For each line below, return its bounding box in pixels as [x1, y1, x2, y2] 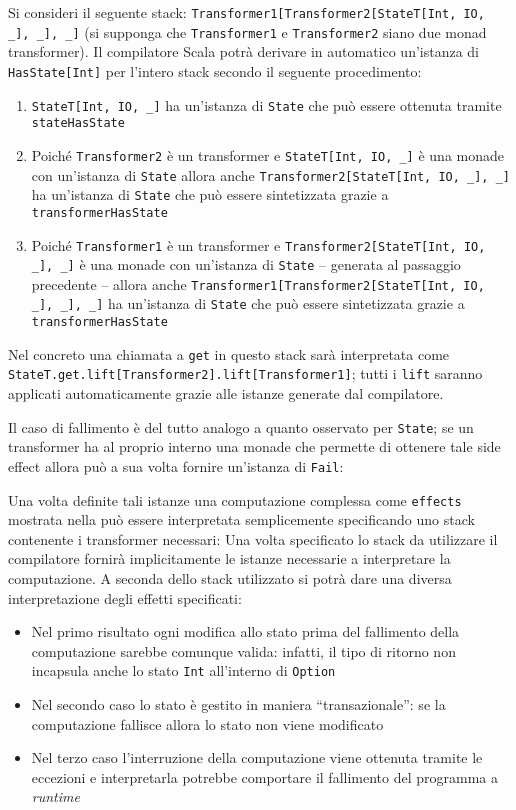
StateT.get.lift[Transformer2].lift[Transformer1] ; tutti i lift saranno [8, 363, 483, 384]
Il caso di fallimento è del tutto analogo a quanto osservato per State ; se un [8, 416, 474, 437]
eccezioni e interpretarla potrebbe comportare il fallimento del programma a [31, 766, 498, 787]
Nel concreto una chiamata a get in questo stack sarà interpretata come [8, 343, 450, 364]
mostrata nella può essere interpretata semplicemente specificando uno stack [8, 509, 475, 530]
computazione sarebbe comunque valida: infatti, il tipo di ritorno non [31, 640, 456, 661]
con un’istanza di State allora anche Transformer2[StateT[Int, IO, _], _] [31, 164, 511, 185]
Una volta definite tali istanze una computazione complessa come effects [8, 489, 462, 510]
